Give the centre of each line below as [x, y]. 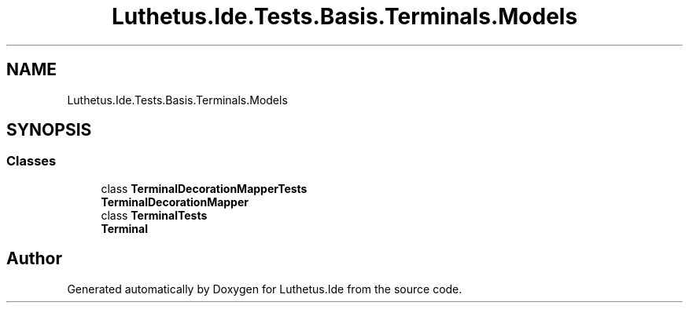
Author [34, 259]
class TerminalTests [154, 215]
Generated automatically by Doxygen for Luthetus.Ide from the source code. [265, 289]
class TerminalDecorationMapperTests [204, 188]
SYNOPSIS [49, 130]
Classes [31, 161]
